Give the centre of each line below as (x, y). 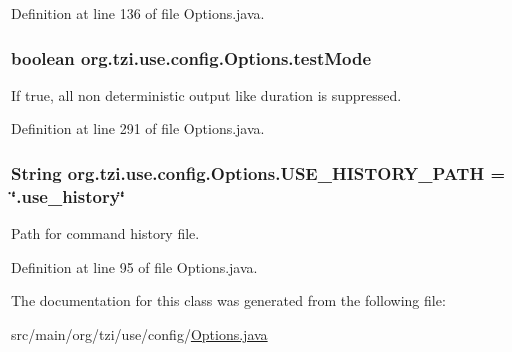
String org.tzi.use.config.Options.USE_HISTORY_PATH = (258, 172)
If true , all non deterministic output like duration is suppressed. (206, 94)
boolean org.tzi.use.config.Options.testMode (191, 57)
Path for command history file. (105, 233)
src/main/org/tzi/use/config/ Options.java (139, 333)
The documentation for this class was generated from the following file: (228, 300)
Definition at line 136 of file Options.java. (138, 13)
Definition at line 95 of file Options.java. (134, 266)
